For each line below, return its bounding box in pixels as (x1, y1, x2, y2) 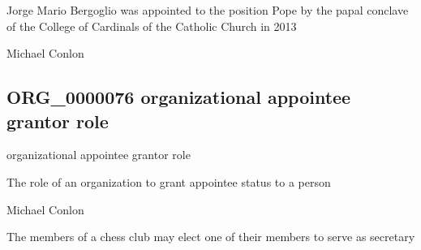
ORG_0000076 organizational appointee (6, 84, 351, 110)
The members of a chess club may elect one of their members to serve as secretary (6, 228, 415, 245)
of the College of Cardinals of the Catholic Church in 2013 (6, 17, 297, 34)
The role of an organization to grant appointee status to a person (6, 173, 331, 190)
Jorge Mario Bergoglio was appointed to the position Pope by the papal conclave (6, 2, 409, 18)
